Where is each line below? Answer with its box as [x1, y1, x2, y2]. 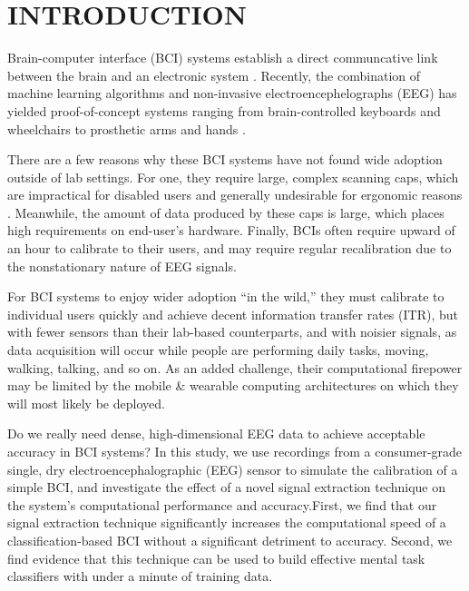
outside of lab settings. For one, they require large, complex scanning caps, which [7, 167, 459, 186]
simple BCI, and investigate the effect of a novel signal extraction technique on [7, 478, 446, 497]
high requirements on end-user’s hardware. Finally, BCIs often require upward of [7, 221, 455, 240]
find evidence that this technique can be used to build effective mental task [7, 548, 425, 567]
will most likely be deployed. [7, 393, 165, 412]
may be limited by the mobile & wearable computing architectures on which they [7, 376, 459, 395]
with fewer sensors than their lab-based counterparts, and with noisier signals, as [7, 322, 457, 341]
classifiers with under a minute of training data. [7, 566, 273, 586]
